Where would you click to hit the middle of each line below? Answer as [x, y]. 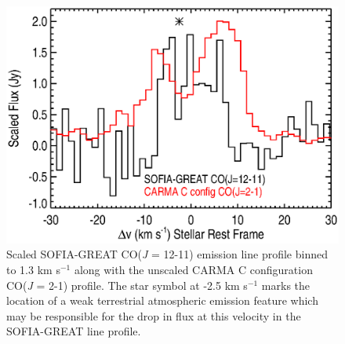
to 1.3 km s [33, 270]
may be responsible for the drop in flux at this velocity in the [154, 315]
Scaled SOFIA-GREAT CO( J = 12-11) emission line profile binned [167, 254]
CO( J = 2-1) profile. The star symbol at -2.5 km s [127, 285]
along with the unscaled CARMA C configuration [193, 270]
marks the [286, 285]
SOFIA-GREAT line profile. [74, 331]
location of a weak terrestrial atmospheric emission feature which [162, 300]
